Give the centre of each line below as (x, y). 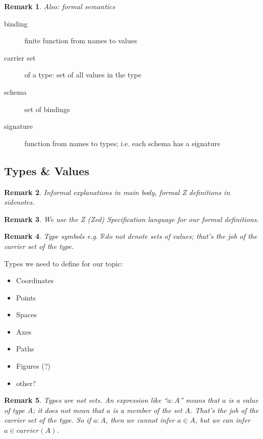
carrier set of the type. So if (48, 420)
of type (15, 410)
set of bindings (47, 109)
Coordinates (35, 280)
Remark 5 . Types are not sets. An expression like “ (86, 400)
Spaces (27, 314)
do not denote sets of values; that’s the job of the (181, 236)
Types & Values (47, 170)
